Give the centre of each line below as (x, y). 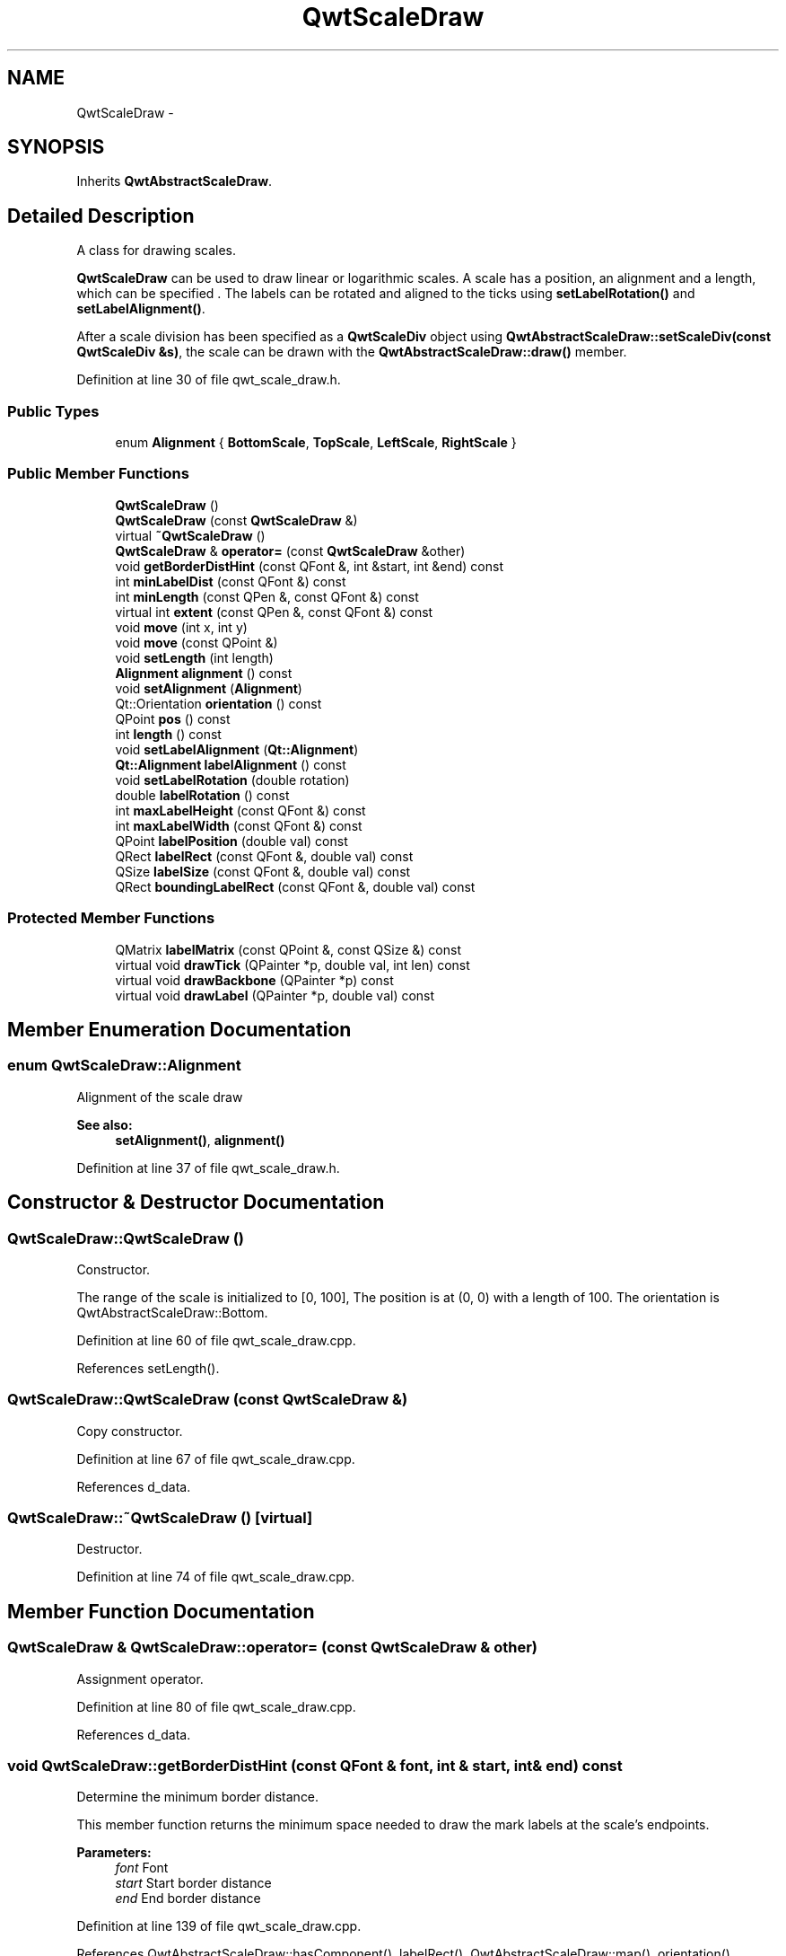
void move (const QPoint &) (196, 642)
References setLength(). (148, 1368)
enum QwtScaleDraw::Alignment (124, 1066)
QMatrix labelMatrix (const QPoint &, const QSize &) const (288, 949)
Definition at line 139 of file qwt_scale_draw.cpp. (219, 1926)
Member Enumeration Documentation (179, 1029)
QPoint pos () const (173, 718)
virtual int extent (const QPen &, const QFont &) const (274, 612)
